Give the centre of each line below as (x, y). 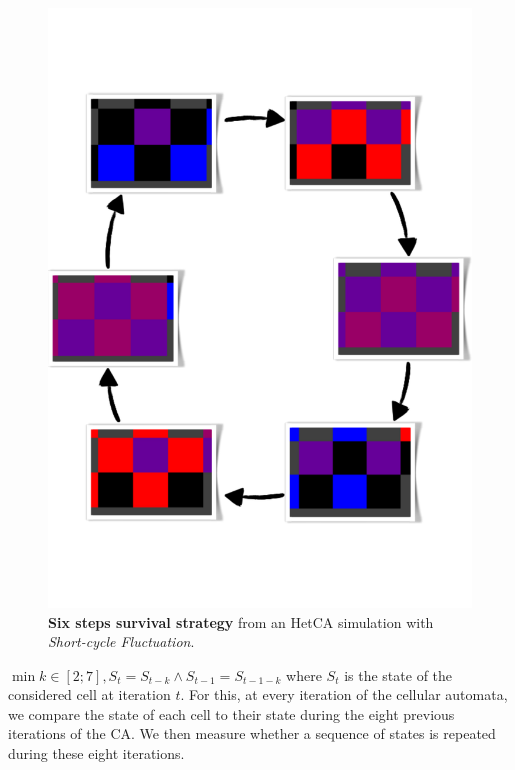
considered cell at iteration (89, 694)
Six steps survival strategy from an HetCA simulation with (241, 621)
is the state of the (398, 674)
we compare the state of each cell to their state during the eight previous (231, 713)
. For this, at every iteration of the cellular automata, (344, 694)
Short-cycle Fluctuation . (121, 641)
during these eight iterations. (96, 753)
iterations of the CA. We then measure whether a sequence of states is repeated (252, 733)
